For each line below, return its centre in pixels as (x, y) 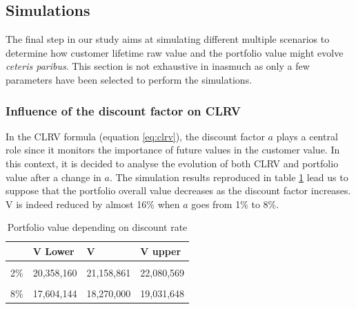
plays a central (307, 136)
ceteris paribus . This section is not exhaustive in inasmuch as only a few (158, 66)
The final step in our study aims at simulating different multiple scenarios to (168, 39)
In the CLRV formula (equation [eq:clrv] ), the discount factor (135, 136)
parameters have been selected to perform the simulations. (129, 79)
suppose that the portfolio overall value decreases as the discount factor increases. (178, 190)
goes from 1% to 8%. (235, 204)
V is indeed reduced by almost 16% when (93, 204)
